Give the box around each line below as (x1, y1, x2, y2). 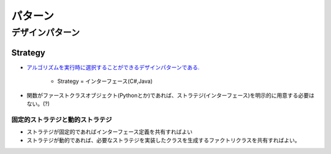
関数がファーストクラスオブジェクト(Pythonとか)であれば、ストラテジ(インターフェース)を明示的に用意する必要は (26, 91, 315, 99)
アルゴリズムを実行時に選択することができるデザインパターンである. (26, 63, 200, 71)
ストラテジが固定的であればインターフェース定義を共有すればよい (26, 128, 193, 136)
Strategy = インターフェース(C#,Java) (57, 77, 153, 85)
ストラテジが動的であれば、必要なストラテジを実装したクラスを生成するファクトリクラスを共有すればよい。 (26, 137, 300, 144)
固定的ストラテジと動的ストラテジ (11, 115, 112, 124)
